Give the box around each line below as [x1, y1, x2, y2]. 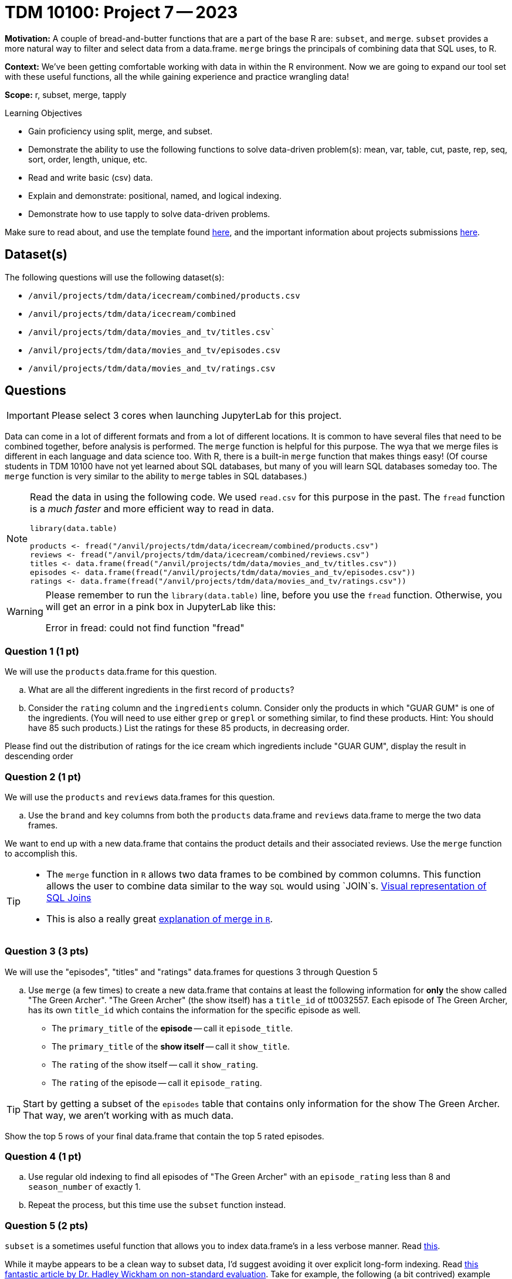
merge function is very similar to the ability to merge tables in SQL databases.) [5, 471, 307, 482]
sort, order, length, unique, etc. [28, 154, 148, 164]
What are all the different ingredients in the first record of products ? [28, 685, 294, 695]
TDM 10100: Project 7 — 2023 [5, 2, 238, 22]
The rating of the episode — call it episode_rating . [52, 1077, 262, 1088]
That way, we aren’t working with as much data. [23, 1109, 234, 1121]
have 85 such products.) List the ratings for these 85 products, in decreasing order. [28, 723, 350, 733]
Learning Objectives [5, 107, 82, 118]
